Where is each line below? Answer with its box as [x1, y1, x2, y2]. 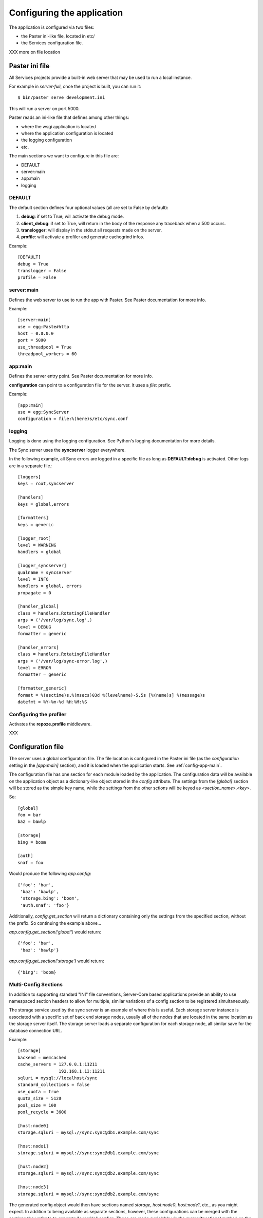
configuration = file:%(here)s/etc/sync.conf [18, 416, 129, 421]
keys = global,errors [18, 501, 69, 507]
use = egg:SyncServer [18, 409, 69, 415]
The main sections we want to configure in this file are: [9, 153, 119, 159]
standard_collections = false [18, 1082, 90, 1087]
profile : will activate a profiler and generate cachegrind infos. [21, 234, 145, 240]
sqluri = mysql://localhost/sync [18, 1075, 97, 1081]
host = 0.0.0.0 [18, 331, 54, 336]
